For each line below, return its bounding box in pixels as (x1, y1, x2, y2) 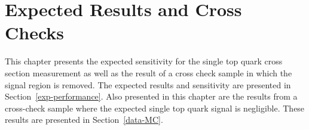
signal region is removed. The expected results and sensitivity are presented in (5, 78, 291, 91)
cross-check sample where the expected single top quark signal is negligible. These (5, 101, 305, 114)
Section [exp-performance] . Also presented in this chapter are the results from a (5, 90, 298, 103)
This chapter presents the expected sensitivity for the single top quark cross (5, 55, 283, 67)
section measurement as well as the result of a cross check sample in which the (5, 66, 292, 79)
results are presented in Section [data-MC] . (5, 113, 163, 126)
